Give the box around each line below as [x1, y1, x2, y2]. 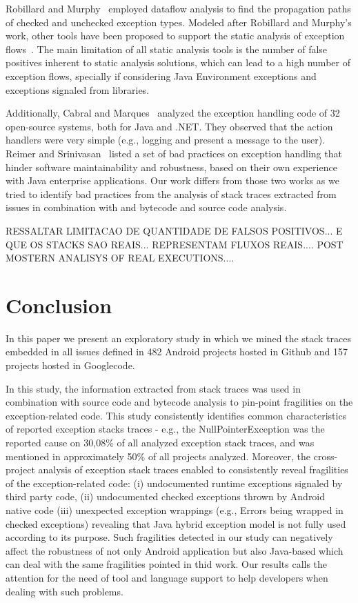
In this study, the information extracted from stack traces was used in [6, 381, 301, 395]
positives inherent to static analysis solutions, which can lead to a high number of [6, 55, 350, 70]
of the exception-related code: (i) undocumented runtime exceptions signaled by [6, 475, 343, 490]
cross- [313, 448, 338, 463]
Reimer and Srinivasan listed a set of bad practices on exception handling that [6, 146, 342, 160]
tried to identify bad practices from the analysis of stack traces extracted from [6, 186, 337, 201]
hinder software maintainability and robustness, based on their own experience [6, 159, 337, 174]
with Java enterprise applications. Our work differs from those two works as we [6, 173, 339, 188]
